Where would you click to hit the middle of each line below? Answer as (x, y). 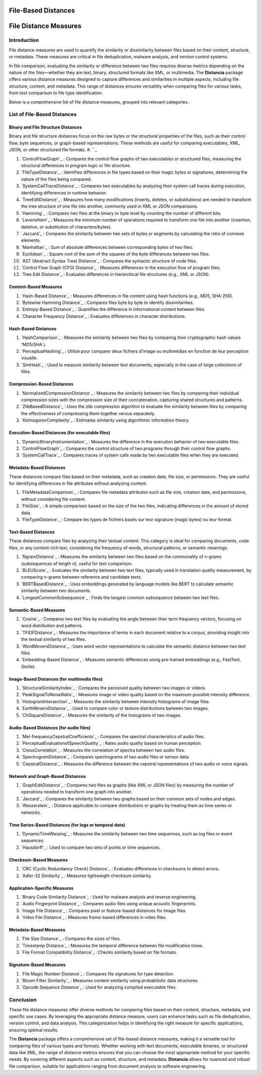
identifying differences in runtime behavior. (64, 193)
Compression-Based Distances (41, 384)
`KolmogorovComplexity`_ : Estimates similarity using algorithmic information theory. (105, 420)
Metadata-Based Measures (37, 930)
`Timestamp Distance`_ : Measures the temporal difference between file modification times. (112, 945)
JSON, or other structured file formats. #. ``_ (53, 150)
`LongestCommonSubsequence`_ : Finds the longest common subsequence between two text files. (120, 598)
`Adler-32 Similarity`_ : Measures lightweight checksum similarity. (87, 876)
